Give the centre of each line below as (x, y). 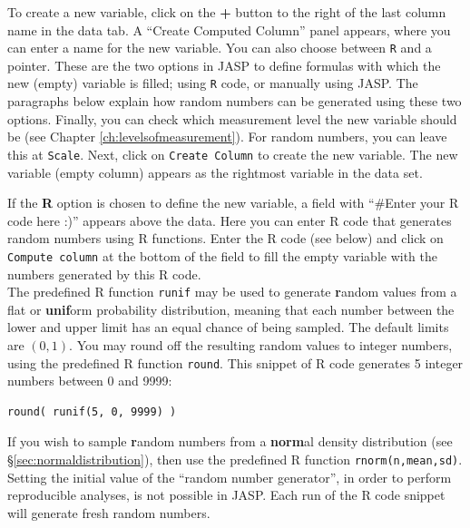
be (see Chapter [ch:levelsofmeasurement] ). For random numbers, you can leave (227, 137)
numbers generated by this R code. (104, 274)
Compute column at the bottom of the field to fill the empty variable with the (222, 255)
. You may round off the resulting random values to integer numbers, (261, 345)
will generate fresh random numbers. (109, 512)
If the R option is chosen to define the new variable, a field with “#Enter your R (233, 203)
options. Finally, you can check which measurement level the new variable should (232, 118)
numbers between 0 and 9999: (90, 381)
